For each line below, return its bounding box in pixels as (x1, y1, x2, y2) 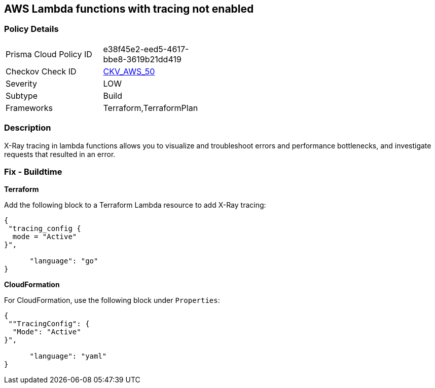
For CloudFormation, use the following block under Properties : (4, 296, 220, 305)
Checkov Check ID (6, 66, 77, 76)
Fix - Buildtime (4, 166, 62, 177)
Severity (6, 78, 37, 89)
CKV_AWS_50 (103, 66, 155, 76)
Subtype (6, 90, 38, 101)
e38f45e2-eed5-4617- (103, 44, 189, 54)
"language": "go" (29, 257, 98, 265)
